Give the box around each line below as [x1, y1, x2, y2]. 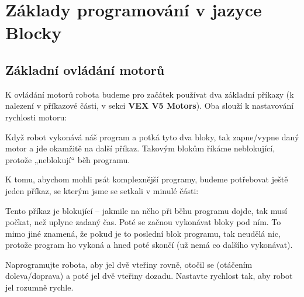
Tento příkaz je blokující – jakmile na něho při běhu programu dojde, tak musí [5, 204, 288, 216]
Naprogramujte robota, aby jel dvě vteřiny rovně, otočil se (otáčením [5, 258, 253, 270]
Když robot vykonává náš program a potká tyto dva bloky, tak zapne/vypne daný [5, 130, 299, 143]
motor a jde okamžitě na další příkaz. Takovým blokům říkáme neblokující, [5, 142, 275, 154]
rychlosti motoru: [5, 110, 67, 123]
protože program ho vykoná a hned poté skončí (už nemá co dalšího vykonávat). [5, 239, 293, 251]
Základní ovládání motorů [5, 60, 165, 78]
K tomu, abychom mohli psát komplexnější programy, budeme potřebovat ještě [5, 173, 288, 185]
